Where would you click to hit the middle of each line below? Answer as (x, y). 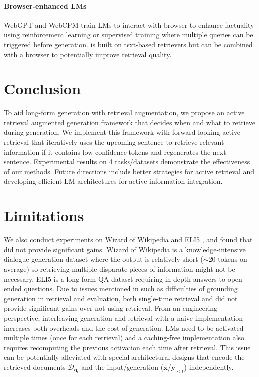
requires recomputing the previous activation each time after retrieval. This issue (127, 347)
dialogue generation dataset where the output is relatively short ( (104, 259)
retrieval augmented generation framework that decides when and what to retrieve (129, 122)
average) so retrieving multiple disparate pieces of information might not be (120, 268)
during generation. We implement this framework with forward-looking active (122, 132)
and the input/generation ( (123, 366)
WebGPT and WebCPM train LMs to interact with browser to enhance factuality (129, 25)
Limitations (44, 215)
